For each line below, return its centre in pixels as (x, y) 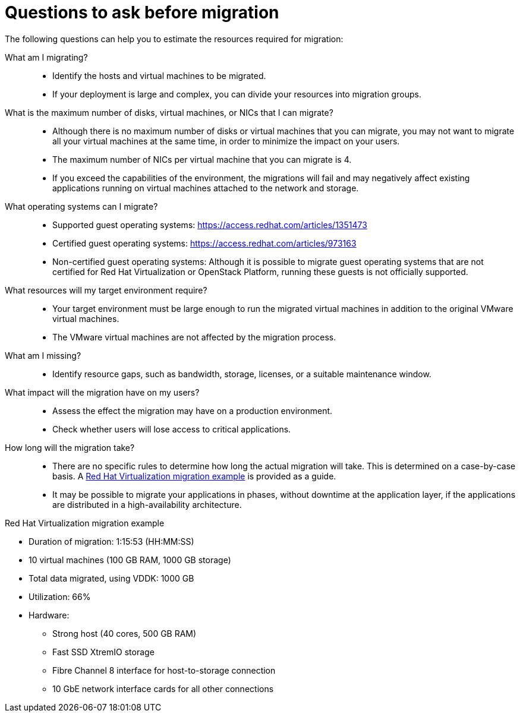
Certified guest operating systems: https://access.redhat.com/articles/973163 (204, 243)
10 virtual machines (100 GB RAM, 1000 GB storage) (130, 560)
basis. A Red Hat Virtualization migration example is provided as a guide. (194, 476)
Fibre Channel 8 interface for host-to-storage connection (164, 670)
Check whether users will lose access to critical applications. (172, 429)
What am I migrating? (46, 57)
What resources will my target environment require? (106, 290)
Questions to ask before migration (142, 12)
